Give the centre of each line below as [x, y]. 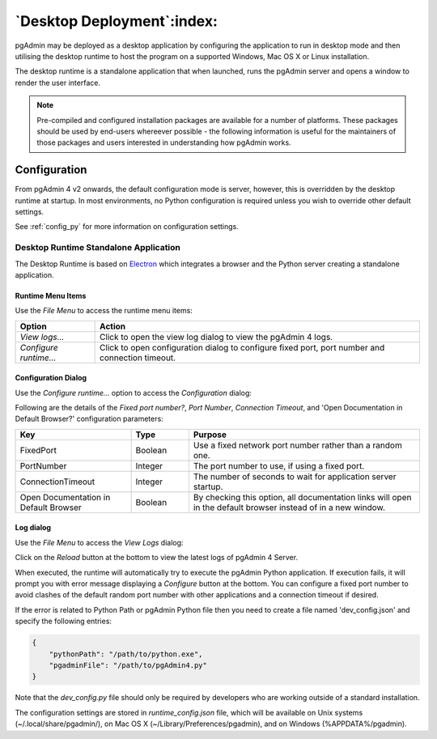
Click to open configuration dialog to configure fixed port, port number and [242, 347]
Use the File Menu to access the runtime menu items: [104, 311]
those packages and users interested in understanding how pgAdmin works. [164, 142]
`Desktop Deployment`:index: [117, 21]
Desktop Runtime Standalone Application [98, 248]
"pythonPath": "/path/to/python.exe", [126, 654]
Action [113, 326]
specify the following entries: [64, 621]
